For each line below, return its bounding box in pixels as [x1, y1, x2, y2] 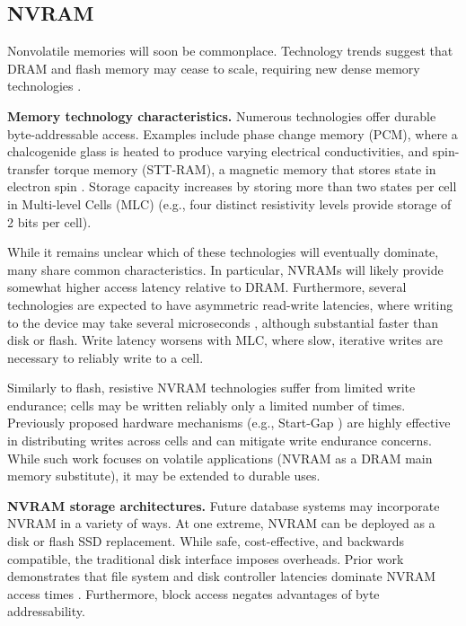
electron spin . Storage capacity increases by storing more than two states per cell [7, 177, 457, 196]
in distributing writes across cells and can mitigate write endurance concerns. [7, 431, 432, 450]
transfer [7, 159, 50, 178]
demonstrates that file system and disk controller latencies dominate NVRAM [7, 567, 436, 586]
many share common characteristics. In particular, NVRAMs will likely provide [7, 260, 444, 278]
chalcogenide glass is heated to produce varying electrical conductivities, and [7, 142, 429, 161]
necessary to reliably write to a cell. [7, 348, 204, 366]
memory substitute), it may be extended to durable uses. [7, 466, 321, 485]
